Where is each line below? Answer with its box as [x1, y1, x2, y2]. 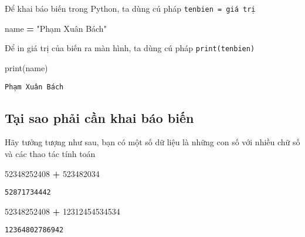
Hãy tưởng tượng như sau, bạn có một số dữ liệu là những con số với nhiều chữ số [5, 136, 300, 148]
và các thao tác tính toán [5, 147, 96, 159]
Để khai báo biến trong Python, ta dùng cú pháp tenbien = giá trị [5, 2, 256, 14]
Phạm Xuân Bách [5, 82, 64, 91]
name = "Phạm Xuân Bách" [5, 22, 107, 34]
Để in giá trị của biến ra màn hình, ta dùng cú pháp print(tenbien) [5, 42, 255, 54]
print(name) [5, 61, 48, 74]
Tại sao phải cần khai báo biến [5, 108, 194, 126]
